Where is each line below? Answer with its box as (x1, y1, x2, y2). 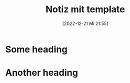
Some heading (5, 43, 68, 55)
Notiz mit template (45, 4, 125, 15)
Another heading (5, 67, 78, 78)
